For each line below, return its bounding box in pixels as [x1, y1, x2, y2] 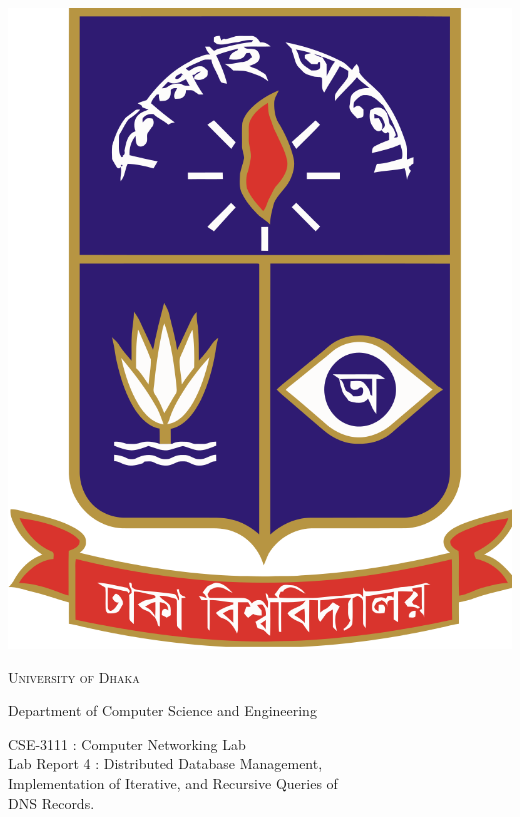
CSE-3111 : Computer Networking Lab [8, 733, 246, 754]
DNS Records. [8, 792, 95, 813]
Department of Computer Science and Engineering [8, 700, 317, 721]
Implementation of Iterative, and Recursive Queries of [8, 773, 338, 794]
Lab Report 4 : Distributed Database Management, [8, 753, 323, 774]
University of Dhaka [8, 666, 140, 687]
